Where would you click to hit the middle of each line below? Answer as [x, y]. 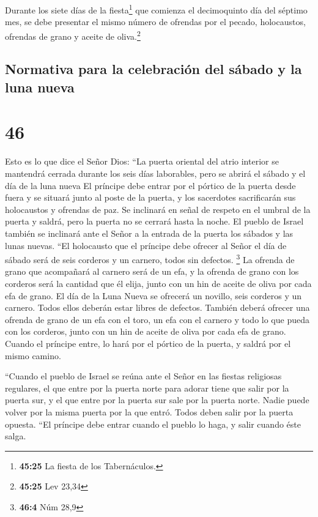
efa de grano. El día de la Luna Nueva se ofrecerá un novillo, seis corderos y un [153, 295]
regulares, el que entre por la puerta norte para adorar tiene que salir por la [147, 388]
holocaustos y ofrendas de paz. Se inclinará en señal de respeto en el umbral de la [158, 209]
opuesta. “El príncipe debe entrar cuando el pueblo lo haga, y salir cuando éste [153, 424]
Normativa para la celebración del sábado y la [153, 69]
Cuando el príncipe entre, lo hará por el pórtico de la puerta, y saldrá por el [148, 343]
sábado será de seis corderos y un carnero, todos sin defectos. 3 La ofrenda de [150, 258]
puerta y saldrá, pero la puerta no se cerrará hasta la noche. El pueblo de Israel [154, 221]
